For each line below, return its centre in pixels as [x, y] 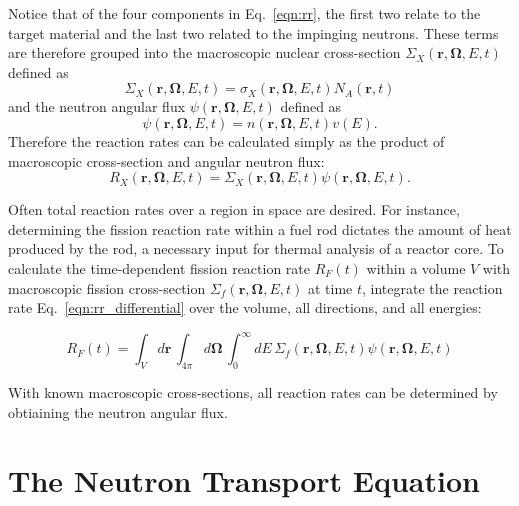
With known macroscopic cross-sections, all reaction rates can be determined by [253, 392]
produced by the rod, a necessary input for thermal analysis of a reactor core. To [256, 248]
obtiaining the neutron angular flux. [118, 411]
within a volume [416, 267]
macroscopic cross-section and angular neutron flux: [166, 160]
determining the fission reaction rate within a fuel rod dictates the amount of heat [260, 228]
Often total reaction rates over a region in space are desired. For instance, [234, 209]
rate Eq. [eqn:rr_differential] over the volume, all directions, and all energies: [245, 307]
